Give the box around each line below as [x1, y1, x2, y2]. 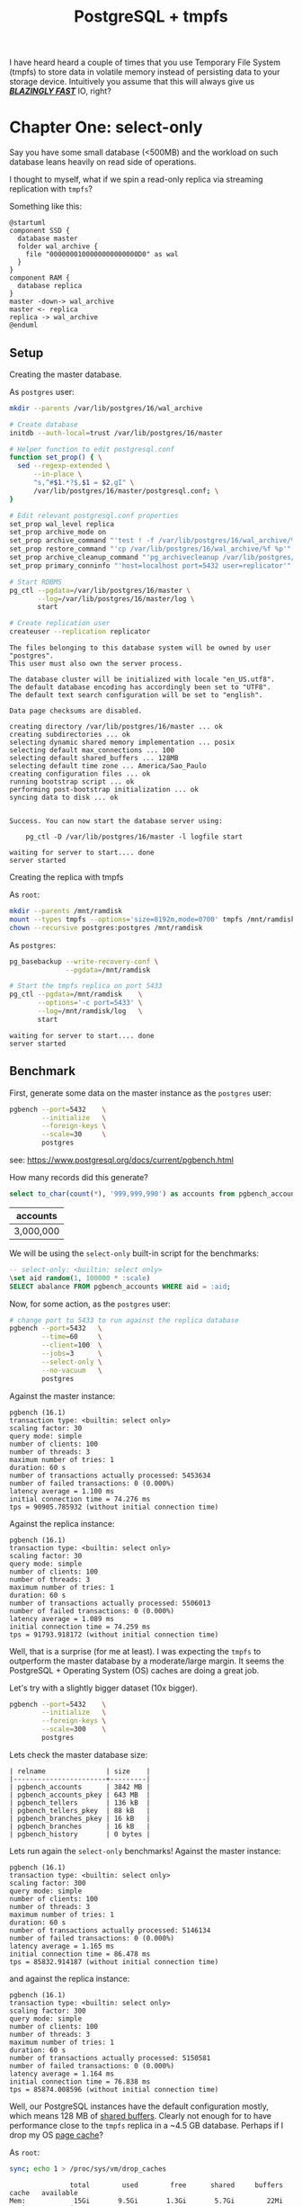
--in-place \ [32, 470, 83, 479]
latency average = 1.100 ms [9, 1486, 115, 1495]
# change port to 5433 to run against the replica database [9, 1315, 240, 1324]
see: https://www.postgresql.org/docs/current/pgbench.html [9, 1154, 234, 1165]
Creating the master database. [9, 369, 122, 380]
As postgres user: [9, 386, 75, 397]
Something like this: [9, 201, 83, 212]
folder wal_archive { [17, 242, 99, 251]
